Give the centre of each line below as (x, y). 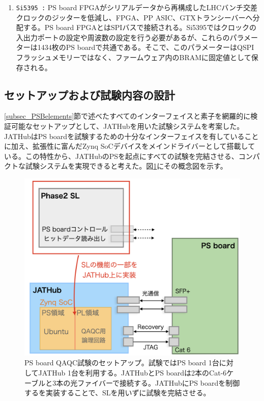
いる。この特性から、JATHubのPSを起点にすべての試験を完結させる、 (121, 156)
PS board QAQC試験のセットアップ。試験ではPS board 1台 (122, 363)
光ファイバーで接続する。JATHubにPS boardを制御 (155, 382)
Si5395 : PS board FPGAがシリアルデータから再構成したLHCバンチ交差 (137, 7)
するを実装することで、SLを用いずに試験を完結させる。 (118, 393)
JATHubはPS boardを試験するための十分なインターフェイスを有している (124, 136)
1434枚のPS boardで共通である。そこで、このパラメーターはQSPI (146, 47)
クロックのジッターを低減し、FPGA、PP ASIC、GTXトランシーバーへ (134, 17)
